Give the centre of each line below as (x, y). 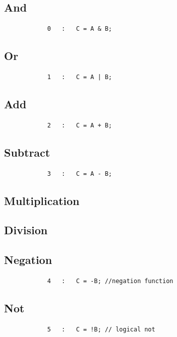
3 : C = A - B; (79, 174)
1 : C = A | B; (79, 77)
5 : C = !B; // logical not (101, 329)
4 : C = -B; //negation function (110, 281)
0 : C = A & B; (79, 29)
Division (26, 230)
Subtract (27, 152)
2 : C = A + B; (79, 125)
